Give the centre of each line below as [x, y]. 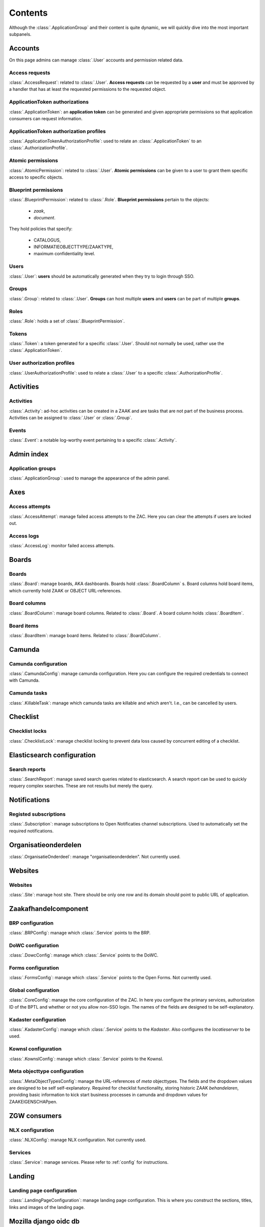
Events [18, 430]
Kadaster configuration [38, 1019]
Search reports [27, 769]
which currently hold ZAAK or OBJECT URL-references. [66, 590]
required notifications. [31, 831]
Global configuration [34, 990]
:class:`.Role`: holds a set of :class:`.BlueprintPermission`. [67, 321]
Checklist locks [28, 731]
